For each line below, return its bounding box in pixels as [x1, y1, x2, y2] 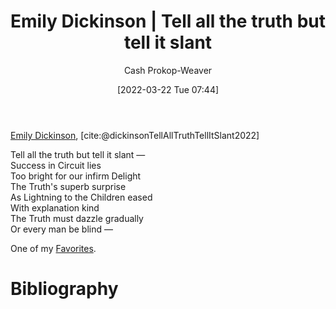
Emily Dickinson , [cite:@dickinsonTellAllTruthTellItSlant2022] [10, 129, 260, 141]
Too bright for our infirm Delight [10, 170, 142, 182]
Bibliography [10, 278, 119, 300]
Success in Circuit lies [10, 159, 102, 171]
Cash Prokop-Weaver [123, 64, 213, 76]
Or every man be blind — [10, 223, 113, 235]
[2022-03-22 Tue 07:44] [116, 83, 220, 95]
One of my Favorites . [10, 242, 97, 254]
